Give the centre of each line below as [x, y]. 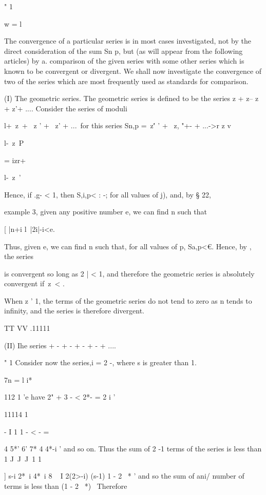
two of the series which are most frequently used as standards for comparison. [126, 81]
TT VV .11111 [27, 328]
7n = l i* [18, 379]
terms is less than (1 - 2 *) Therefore [66, 486]
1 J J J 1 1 [23, 458]
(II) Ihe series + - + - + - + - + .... [60, 345]
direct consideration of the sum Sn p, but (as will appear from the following [123, 51]
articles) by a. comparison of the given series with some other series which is [124, 61]
